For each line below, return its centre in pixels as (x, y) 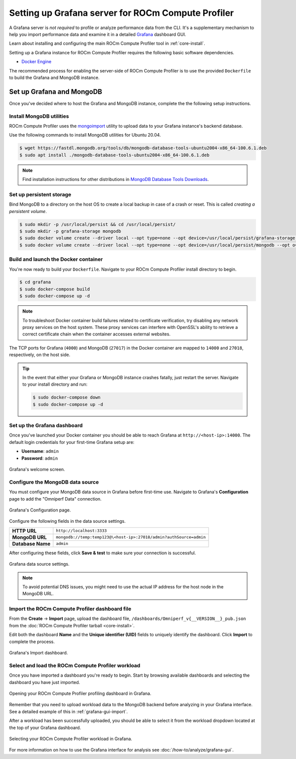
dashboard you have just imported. (45, 682)
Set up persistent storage (40, 194)
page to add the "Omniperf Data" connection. (55, 499)
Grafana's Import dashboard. (38, 653)
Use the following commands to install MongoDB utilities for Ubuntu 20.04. (85, 135)
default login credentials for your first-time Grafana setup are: (72, 442)
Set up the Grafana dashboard (46, 426)
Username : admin (40, 451)
